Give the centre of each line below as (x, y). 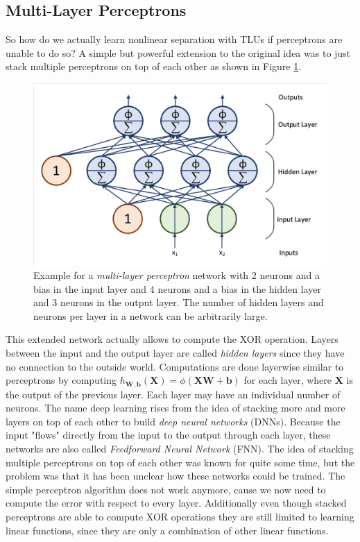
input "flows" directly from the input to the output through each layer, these (168, 435)
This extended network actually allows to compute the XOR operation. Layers (172, 339)
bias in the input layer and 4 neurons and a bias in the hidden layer (177, 288)
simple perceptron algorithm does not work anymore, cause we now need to (166, 489)
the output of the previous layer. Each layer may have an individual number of (173, 394)
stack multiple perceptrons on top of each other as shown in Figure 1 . (154, 66)
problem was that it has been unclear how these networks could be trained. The (175, 476)
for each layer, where (288, 380)
